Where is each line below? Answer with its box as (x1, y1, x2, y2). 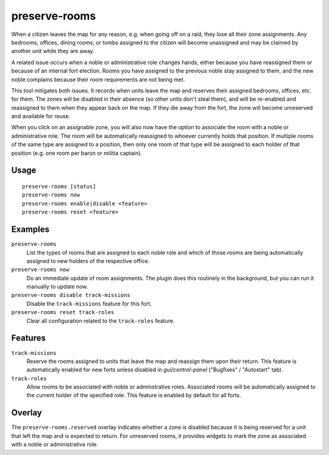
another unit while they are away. (11, 48, 94, 55)
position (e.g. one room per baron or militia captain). (11, 149, 143, 157)
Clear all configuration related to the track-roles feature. (26, 317, 175, 324)
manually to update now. (26, 283, 88, 290)
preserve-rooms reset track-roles (11, 309, 115, 316)
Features (11, 333, 46, 343)
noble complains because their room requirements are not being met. (11, 76, 185, 83)
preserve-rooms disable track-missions (11, 292, 130, 299)
